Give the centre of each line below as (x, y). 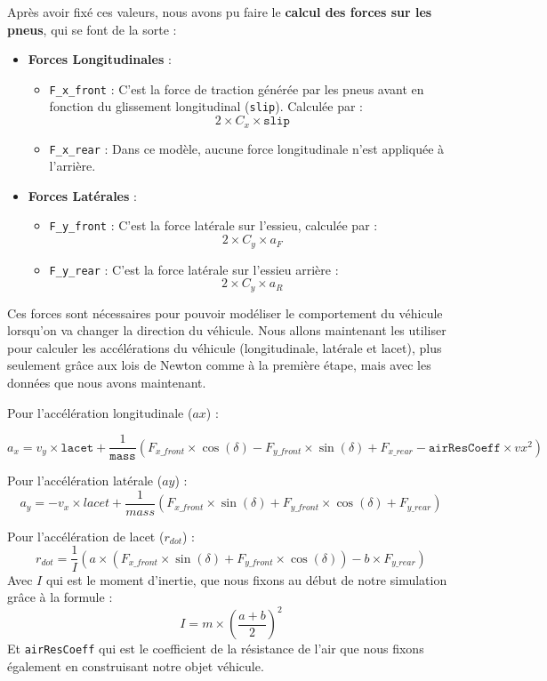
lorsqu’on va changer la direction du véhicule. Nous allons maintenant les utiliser (227, 330)
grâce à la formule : (60, 597)
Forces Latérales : (82, 195)
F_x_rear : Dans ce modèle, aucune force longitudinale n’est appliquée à (247, 148)
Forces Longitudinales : (100, 59)
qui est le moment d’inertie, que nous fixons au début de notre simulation (246, 579)
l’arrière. (72, 166)
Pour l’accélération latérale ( (85, 481)
